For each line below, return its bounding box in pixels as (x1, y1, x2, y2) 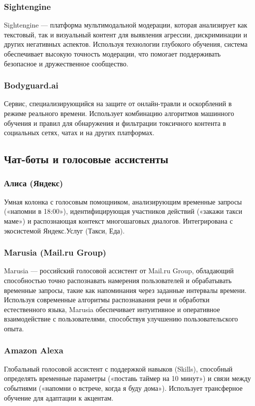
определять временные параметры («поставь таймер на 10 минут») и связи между (4, 373, 251, 383)
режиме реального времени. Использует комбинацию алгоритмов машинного (4, 108, 234, 118)
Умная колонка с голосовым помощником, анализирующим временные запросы (4, 196, 242, 206)
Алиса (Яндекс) (4, 177, 64, 189)
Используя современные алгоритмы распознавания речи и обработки (4, 294, 210, 305)
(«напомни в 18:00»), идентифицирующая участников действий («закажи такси (4, 206, 242, 216)
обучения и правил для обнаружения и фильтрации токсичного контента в (4, 117, 226, 128)
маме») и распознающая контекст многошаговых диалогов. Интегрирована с (4, 215, 233, 226)
